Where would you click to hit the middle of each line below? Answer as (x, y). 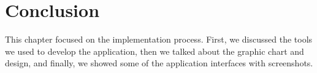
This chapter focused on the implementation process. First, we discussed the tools (159, 39)
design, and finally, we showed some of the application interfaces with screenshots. (159, 63)
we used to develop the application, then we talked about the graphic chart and (155, 51)
